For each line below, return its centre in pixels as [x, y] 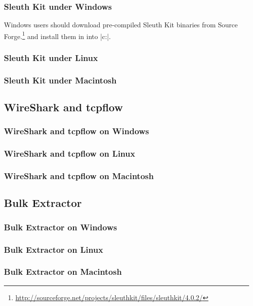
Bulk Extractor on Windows [61, 227]
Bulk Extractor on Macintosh [63, 272]
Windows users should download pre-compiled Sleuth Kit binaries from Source [121, 25]
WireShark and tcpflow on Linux [70, 153]
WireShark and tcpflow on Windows [77, 131]
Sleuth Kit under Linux [51, 57]
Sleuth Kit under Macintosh [60, 80]
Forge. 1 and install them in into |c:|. [57, 35]
